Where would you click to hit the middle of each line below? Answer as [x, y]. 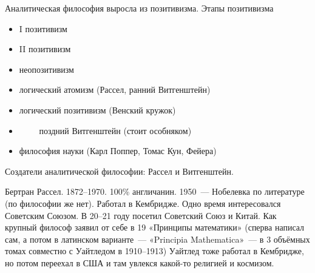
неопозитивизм [46, 69]
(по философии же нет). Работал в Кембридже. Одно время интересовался [143, 203]
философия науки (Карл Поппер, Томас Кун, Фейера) [118, 151]
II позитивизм [45, 49]
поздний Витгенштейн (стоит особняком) [115, 130]
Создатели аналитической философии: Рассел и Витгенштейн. [119, 171]
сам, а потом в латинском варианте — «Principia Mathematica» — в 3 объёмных [157, 239]
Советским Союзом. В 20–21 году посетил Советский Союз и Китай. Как [141, 215]
